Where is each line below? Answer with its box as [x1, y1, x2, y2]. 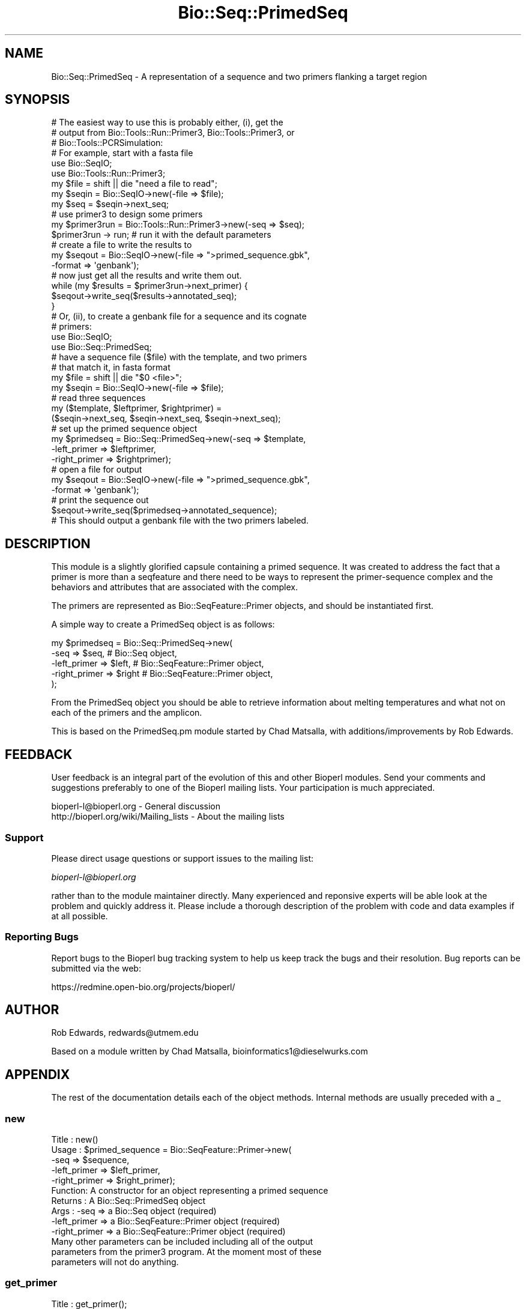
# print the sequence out [51, 495, 149, 506]
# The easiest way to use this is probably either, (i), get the [51, 117, 283, 128]
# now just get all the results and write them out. [51, 270, 242, 281]
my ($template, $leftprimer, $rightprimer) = [51, 403, 222, 414]
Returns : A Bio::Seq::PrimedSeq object [51, 1196, 206, 1206]
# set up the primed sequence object [51, 423, 198, 434]
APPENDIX [5, 1066, 70, 1082]
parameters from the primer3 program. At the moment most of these [51, 1247, 322, 1257]
